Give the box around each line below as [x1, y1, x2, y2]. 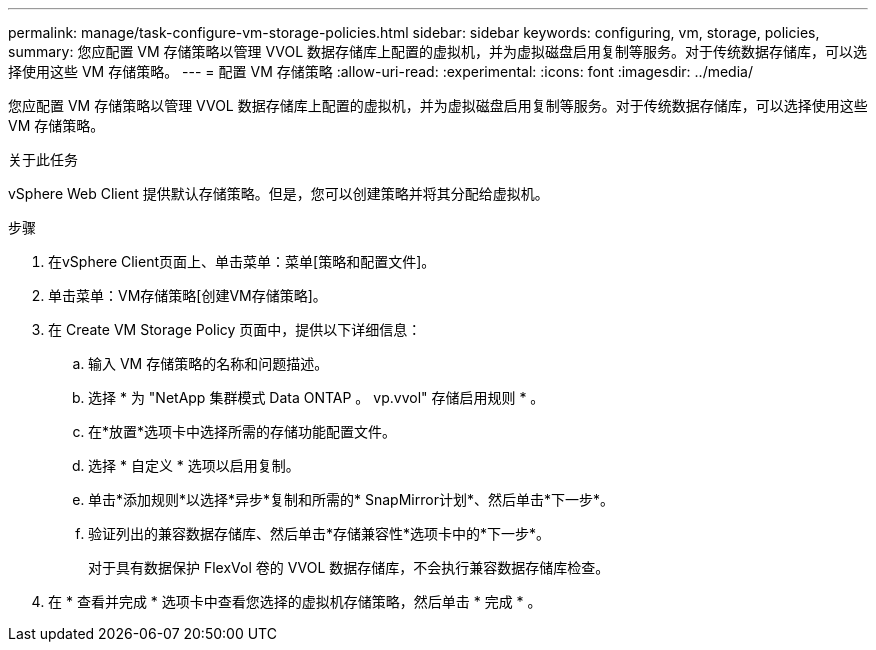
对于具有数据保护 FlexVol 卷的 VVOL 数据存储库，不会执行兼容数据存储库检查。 [88, 559, 610, 576]
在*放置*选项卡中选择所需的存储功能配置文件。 [88, 423, 397, 440]
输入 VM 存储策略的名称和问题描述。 [88, 355, 329, 372]
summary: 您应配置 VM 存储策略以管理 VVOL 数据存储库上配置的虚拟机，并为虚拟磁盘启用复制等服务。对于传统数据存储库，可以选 [8, 43, 868, 60]
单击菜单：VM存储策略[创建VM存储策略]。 [48, 287, 327, 304]
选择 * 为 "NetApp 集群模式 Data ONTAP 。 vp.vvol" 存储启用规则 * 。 [88, 389, 545, 406]
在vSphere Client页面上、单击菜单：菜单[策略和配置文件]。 [48, 253, 436, 270]
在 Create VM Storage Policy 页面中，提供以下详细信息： [48, 321, 422, 338]
